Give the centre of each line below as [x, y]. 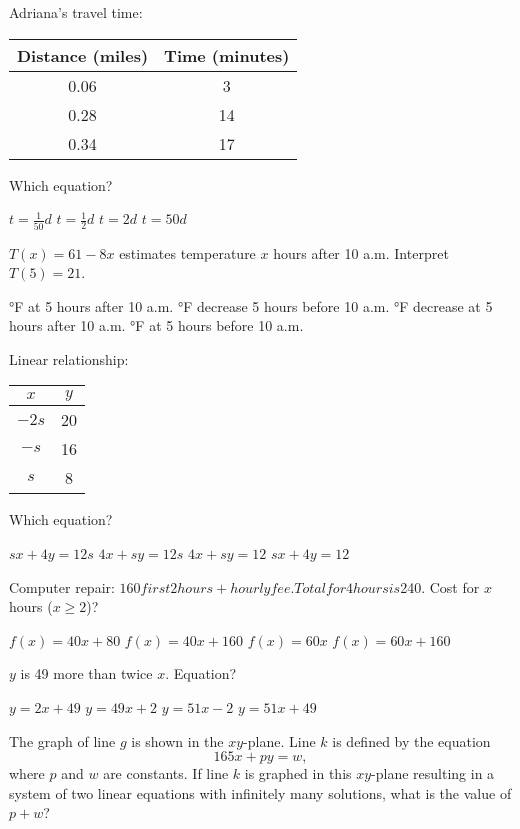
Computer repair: [62, 586]
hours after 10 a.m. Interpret [361, 252]
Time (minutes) [227, 55]
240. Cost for [440, 586]
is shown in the [177, 740]
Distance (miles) [83, 55]
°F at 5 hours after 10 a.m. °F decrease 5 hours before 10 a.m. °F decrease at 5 [251, 305]
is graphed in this [298, 773]
